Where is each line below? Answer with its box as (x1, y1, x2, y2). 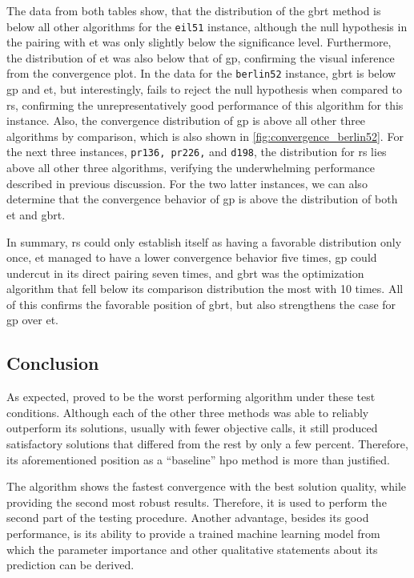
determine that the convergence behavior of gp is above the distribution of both (6, 191, 398, 207)
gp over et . (6, 311, 59, 328)
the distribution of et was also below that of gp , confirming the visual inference (6, 49, 395, 66)
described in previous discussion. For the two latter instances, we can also (6, 175, 368, 191)
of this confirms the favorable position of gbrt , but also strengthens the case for (6, 295, 396, 312)
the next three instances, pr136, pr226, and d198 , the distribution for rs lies (6, 143, 387, 160)
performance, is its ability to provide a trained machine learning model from (6, 525, 380, 542)
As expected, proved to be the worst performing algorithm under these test (6, 388, 376, 405)
